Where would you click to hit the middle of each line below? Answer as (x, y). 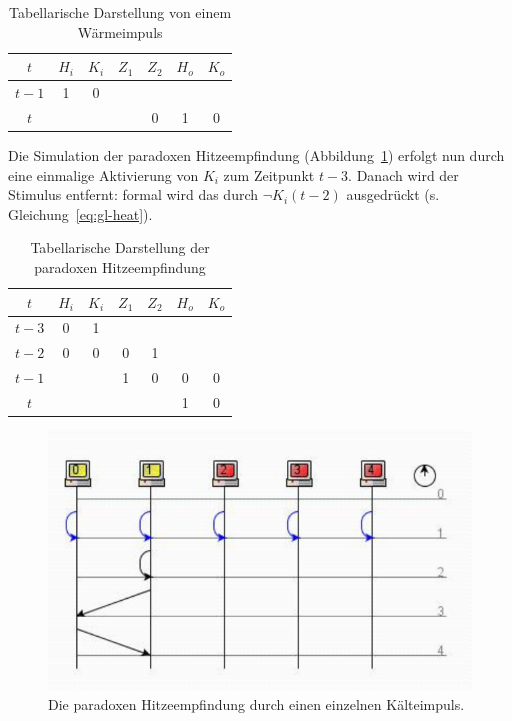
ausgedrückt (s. (393, 194)
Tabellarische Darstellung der (120, 247)
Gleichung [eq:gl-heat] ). (80, 213)
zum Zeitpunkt (269, 174)
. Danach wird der (403, 174)
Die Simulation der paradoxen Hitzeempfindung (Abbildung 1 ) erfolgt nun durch (256, 154)
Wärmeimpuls (120, 31)
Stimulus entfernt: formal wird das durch (133, 194)
